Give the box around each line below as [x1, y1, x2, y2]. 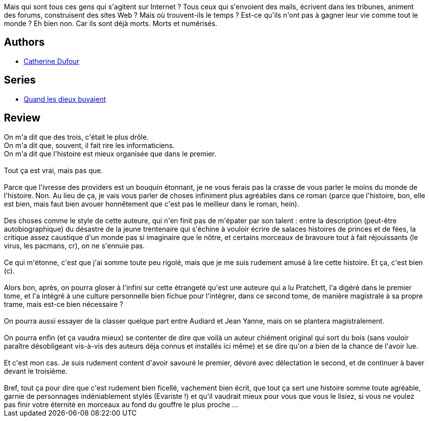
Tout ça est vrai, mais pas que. [4, 166, 103, 175]
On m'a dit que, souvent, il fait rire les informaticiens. [4, 141, 175, 150]
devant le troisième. [4, 366, 68, 375]
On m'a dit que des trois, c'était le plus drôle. [4, 132, 149, 141]
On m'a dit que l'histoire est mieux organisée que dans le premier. [4, 149, 217, 158]
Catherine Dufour [24, 57, 80, 65]
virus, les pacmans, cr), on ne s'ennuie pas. [4, 241, 145, 250]
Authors [4, 36, 45, 49]
